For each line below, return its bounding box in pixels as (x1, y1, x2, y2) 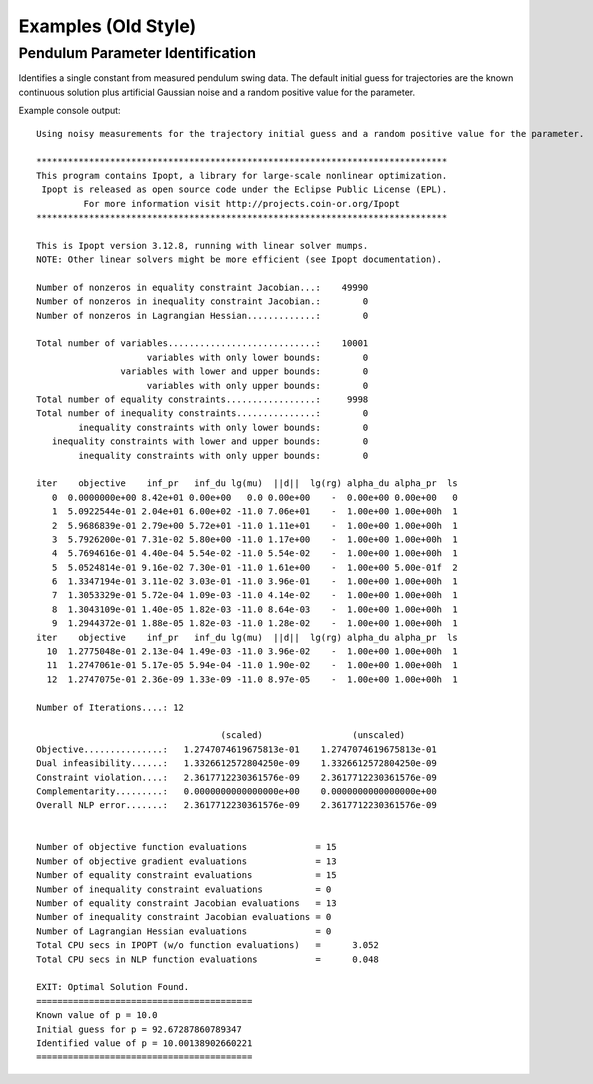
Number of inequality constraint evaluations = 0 (36, 883, 332, 895)
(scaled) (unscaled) (220, 730, 406, 741)
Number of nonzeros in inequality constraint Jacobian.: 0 (36, 296, 369, 307)
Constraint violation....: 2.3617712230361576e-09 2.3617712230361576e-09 (36, 771, 437, 783)
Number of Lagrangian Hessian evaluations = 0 (36, 925, 332, 937)
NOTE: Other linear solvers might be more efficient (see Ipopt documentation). (36, 254, 443, 265)
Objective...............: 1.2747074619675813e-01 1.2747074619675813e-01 (36, 743, 437, 755)
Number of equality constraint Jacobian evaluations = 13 (36, 898, 337, 909)
